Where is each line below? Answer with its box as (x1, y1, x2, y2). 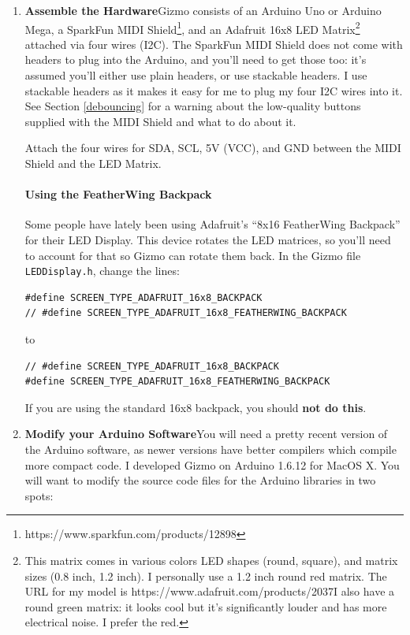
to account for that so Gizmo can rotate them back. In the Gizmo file (24, 247, 361, 263)
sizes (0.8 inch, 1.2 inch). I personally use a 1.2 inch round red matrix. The (24, 567, 387, 584)
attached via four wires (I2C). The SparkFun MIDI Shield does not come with (24, 35, 403, 52)
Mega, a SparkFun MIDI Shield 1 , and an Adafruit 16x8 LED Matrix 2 (24, 18, 360, 37)
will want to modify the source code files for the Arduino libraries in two (24, 472, 376, 488)
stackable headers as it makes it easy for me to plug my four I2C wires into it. (24, 82, 403, 98)
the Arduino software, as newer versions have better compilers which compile (24, 440, 397, 457)
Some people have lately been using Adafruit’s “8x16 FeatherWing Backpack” (24, 216, 401, 232)
